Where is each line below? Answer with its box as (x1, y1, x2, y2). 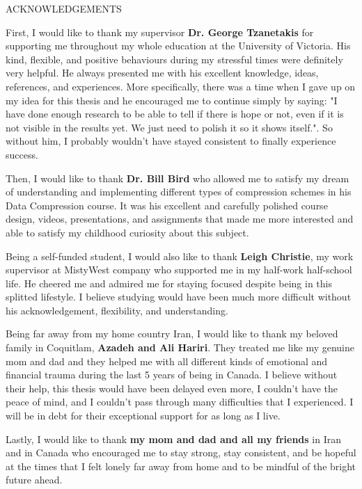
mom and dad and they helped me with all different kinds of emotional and (6, 353, 328, 368)
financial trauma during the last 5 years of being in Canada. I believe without (6, 367, 338, 382)
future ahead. (6, 472, 63, 487)
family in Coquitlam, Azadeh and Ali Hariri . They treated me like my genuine (6, 340, 354, 355)
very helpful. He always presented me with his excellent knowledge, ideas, (6, 65, 319, 80)
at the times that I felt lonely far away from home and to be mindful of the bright (6, 458, 356, 473)
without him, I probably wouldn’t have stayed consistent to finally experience (6, 134, 336, 148)
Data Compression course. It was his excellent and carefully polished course (6, 198, 328, 212)
